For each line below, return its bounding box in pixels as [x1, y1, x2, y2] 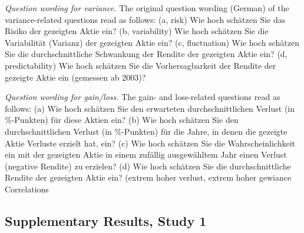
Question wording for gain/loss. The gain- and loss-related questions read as [5, 91, 280, 103]
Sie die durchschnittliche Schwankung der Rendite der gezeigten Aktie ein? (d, [5, 48, 288, 60]
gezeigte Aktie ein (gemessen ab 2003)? [5, 71, 146, 83]
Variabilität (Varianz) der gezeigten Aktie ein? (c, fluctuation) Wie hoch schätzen [5, 36, 299, 48]
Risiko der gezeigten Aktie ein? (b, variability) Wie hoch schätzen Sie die [5, 25, 269, 37]
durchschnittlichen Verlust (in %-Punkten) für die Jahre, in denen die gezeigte [5, 125, 288, 137]
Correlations [5, 182, 49, 195]
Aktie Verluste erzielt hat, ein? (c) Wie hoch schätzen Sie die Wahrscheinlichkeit [5, 137, 296, 149]
